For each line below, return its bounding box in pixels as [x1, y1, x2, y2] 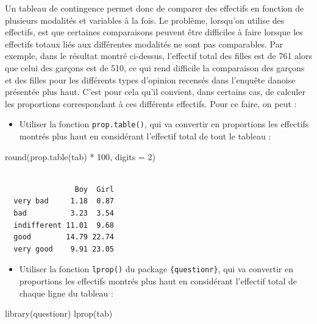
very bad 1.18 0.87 [13, 197, 114, 206]
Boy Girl [74, 185, 114, 194]
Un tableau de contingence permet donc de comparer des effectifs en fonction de [5, 2, 304, 14]
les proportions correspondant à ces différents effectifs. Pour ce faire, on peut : [5, 97, 297, 110]
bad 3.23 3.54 [13, 208, 114, 217]
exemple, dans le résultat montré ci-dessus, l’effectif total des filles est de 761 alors [5, 49, 312, 62]
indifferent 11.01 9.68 [13, 220, 114, 230]
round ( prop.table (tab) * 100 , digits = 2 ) [5, 150, 155, 163]
